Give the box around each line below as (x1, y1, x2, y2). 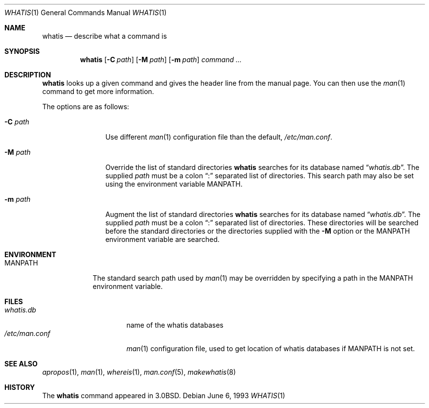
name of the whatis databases (126, 321, 224, 329)
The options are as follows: (42, 102, 129, 111)
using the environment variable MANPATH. (105, 180, 243, 188)
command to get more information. (42, 87, 154, 96)
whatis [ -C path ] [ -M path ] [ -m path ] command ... (80, 55, 242, 64)
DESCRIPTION (4, 71, 51, 79)
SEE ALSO (4, 360, 38, 368)
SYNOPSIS (4, 47, 40, 55)
